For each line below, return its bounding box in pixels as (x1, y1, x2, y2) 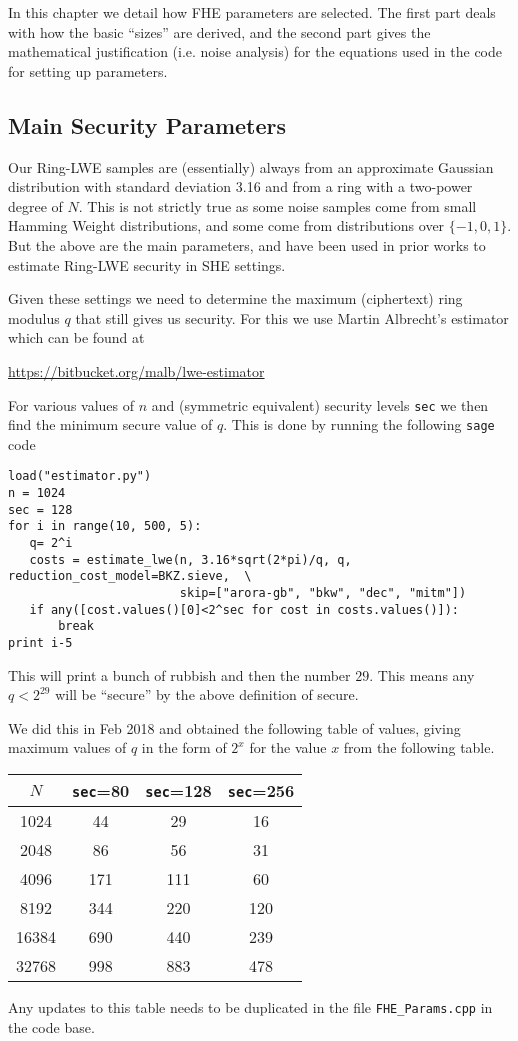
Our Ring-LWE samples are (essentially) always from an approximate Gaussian (8, 156, 494, 177)
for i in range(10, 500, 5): (8, 519, 202, 534)
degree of (8, 195, 63, 216)
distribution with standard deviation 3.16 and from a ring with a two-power (8, 176, 473, 197)
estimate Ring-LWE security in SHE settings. (8, 254, 286, 275)
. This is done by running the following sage (223, 414, 495, 435)
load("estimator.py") (8, 469, 152, 484)
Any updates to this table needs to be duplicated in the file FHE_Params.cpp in (8, 997, 493, 1018)
